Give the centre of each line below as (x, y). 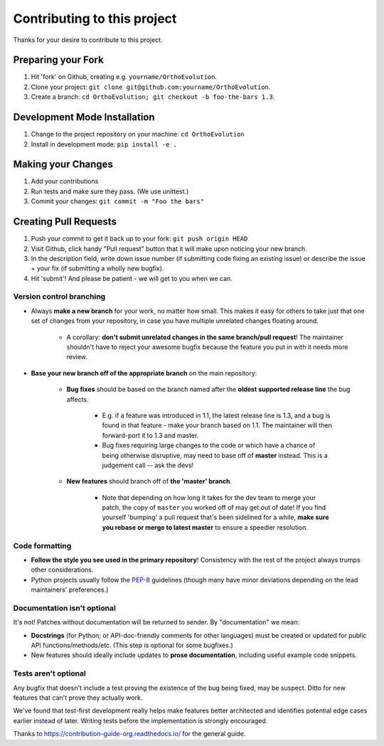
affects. (78, 399)
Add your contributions (65, 181)
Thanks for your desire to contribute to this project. (88, 40)
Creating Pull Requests (65, 222)
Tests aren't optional (50, 673)
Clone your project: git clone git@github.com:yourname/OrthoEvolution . (151, 87)
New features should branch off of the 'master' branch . (149, 481)
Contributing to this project (95, 18)
